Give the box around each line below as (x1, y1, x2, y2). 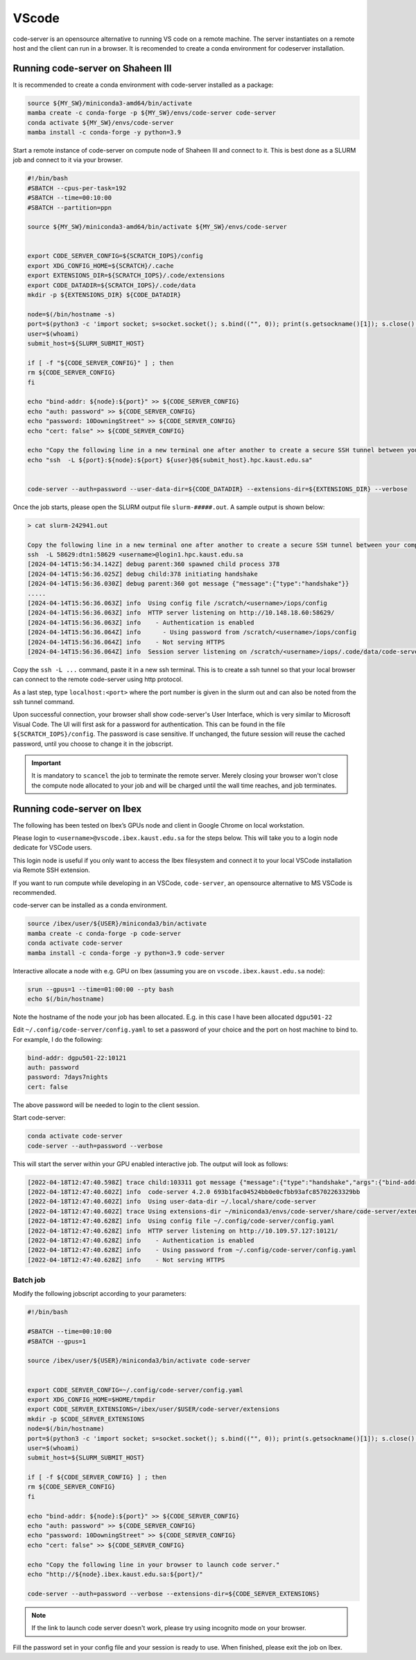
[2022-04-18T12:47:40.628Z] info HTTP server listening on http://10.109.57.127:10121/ (27, 1226, 339, 1235)
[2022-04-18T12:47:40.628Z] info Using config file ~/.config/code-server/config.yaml (27, 1217, 335, 1225)
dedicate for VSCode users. (12, 844, 93, 852)
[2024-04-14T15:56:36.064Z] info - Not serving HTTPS (27, 638, 225, 646)
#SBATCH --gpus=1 (27, 1337, 87, 1345)
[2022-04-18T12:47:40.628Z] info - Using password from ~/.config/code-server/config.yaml (27, 1246, 357, 1254)
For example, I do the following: (12, 1035, 103, 1043)
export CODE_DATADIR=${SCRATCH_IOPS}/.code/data (27, 281, 196, 289)
